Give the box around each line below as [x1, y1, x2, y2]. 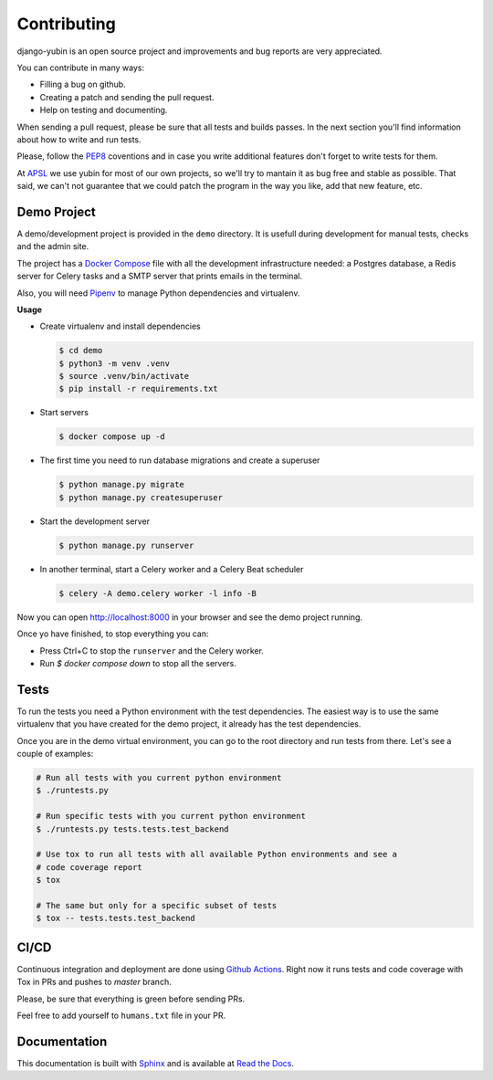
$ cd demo [58, 345, 103, 356]
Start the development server [39, 516, 151, 527]
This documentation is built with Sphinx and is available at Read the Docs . [16, 1057, 294, 1068]
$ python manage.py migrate [58, 479, 184, 490]
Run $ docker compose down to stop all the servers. [39, 657, 237, 668]
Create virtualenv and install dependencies [39, 320, 201, 332]
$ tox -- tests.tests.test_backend [36, 913, 195, 924]
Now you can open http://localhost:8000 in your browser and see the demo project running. [16, 612, 362, 623]
